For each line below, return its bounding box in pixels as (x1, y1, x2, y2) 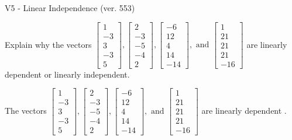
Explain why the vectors (5, 38, 92, 50)
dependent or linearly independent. (5, 68, 130, 80)
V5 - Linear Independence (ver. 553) (5, 2, 135, 13)
